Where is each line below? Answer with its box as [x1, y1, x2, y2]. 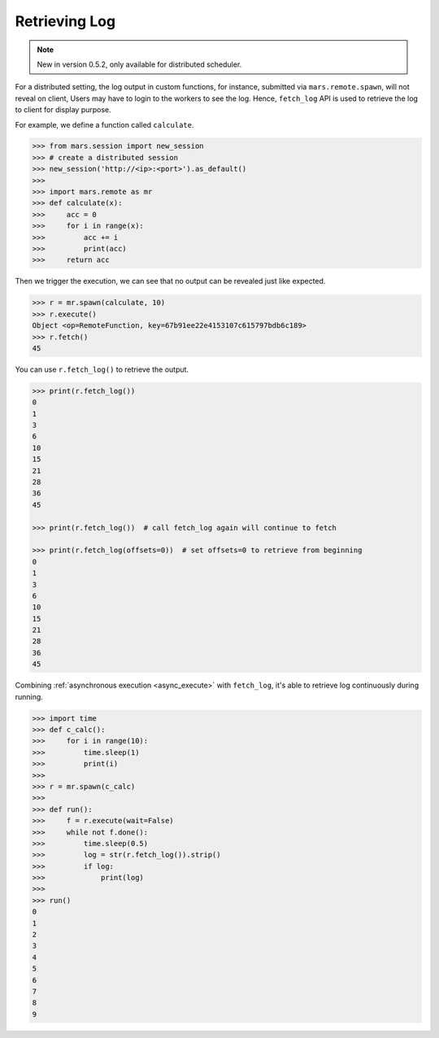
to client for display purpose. [15, 105, 111, 115]
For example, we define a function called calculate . [15, 120, 194, 129]
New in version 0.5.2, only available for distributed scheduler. [37, 59, 242, 69]
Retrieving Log [15, 12, 116, 30]
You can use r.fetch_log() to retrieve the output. [15, 364, 189, 374]
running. [15, 691, 44, 701]
